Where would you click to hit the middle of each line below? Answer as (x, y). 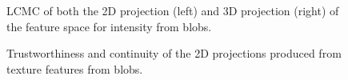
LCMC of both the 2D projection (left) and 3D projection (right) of (173, 10)
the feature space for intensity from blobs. (109, 26)
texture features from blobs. (75, 68)
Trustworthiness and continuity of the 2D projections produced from (174, 53)
